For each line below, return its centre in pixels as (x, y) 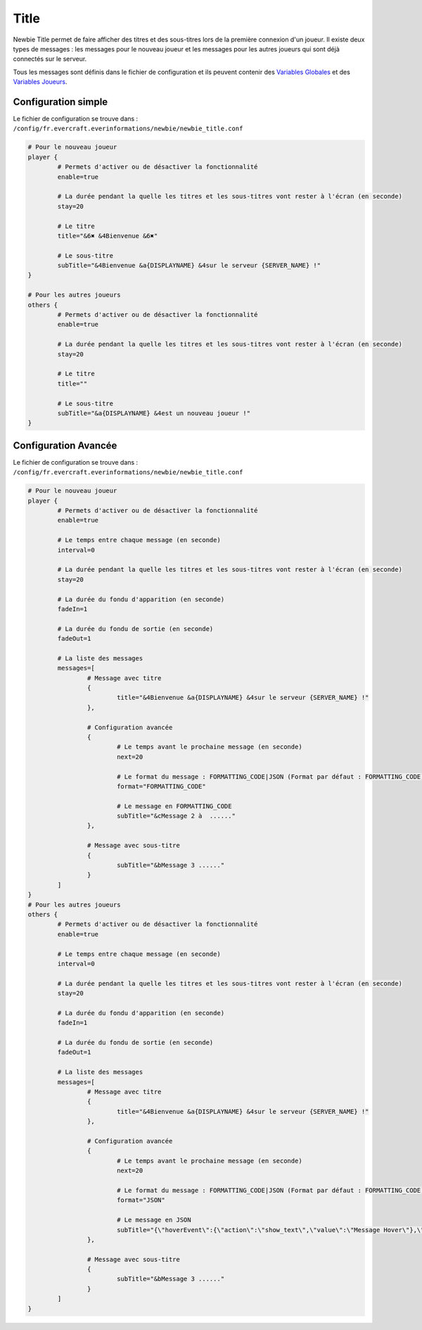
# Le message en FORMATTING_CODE (174, 806)
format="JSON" (141, 1200)
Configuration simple (60, 102)
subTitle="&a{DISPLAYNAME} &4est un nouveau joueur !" (154, 413)
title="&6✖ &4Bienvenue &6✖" (108, 236)
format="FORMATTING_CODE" (161, 786)
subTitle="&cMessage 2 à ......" (176, 816)
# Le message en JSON (154, 1220)
